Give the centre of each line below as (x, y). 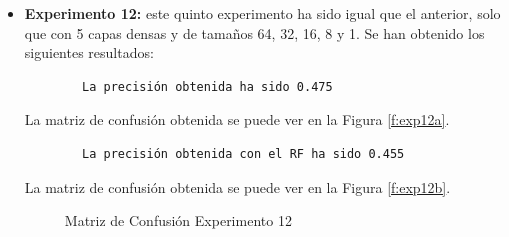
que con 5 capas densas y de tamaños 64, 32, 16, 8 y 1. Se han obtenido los (254, 32)
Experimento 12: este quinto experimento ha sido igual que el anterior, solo (262, 13)
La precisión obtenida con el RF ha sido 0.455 (243, 153)
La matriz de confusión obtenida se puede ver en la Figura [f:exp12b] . (237, 186)
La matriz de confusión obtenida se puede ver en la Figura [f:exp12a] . (237, 119)
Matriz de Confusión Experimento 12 (178, 220)
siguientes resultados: (89, 52)
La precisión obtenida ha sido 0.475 (207, 86)
